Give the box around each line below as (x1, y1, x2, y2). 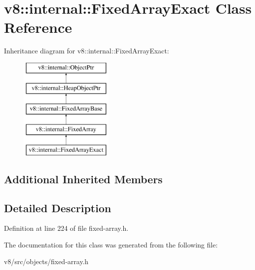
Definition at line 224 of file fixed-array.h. (4, 223, 129, 233)
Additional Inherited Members (4, 171, 163, 186)
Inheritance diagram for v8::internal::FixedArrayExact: (4, 46, 169, 56)
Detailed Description (4, 200, 112, 215)
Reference (4, 17, 72, 37)
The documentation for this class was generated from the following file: (4, 240, 218, 250)
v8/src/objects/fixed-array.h (4, 256, 88, 266)
